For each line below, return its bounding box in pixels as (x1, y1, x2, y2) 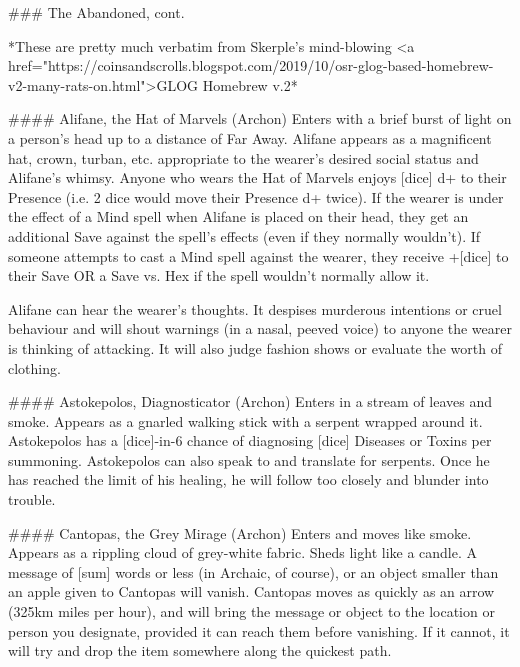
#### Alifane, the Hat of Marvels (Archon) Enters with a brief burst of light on (8, 108, 512, 129)
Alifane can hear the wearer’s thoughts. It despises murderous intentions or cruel (8, 298, 502, 319)
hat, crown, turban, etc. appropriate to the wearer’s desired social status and (8, 147, 479, 168)
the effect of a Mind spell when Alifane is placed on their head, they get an (8, 206, 469, 227)
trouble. (8, 489, 56, 510)
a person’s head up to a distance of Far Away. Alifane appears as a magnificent (8, 127, 492, 148)
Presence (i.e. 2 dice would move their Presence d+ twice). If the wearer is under (8, 186, 504, 207)
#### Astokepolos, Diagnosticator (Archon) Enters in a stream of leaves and (8, 391, 492, 412)
